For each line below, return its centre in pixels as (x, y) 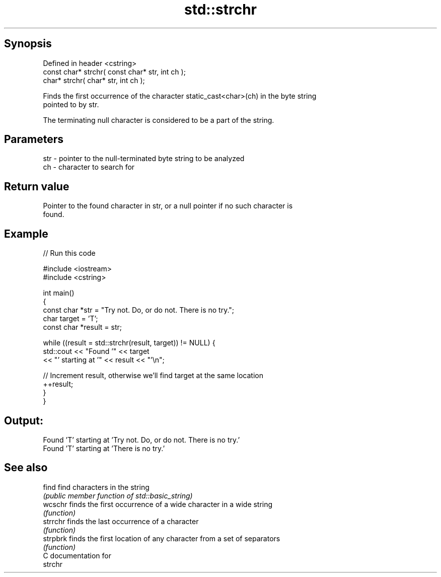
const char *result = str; (82, 327)
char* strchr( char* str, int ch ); (94, 80)
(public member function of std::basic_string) (118, 495)
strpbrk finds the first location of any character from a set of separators (162, 538)
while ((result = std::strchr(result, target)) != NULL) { (129, 343)
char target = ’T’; (70, 319)
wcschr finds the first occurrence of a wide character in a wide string (158, 504)
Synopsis (28, 44)
